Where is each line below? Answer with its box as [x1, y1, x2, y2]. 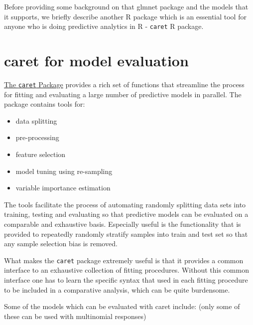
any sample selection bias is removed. [4, 238, 118, 249]
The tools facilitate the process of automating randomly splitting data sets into [4, 199, 246, 209]
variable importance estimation [15, 182, 111, 193]
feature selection [15, 149, 66, 159]
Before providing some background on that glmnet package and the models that [4, 1, 249, 11]
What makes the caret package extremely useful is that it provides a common [4, 255, 244, 265]
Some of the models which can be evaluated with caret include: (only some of [4, 301, 240, 312]
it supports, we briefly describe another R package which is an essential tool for [4, 11, 247, 21]
